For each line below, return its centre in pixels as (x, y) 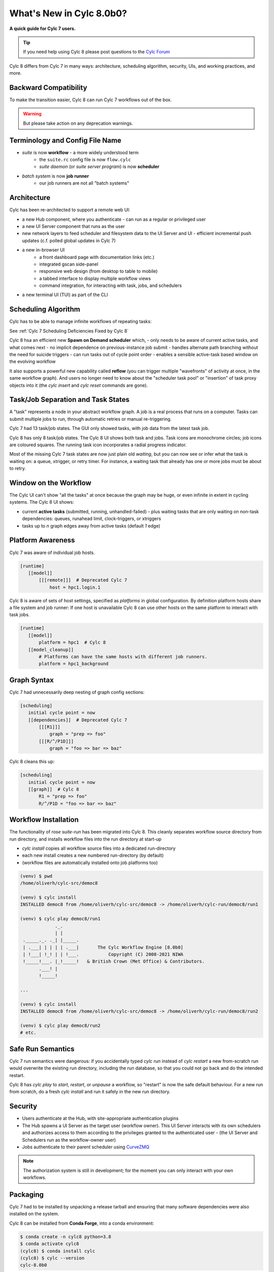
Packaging (27, 1194)
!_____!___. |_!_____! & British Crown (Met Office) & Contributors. (114, 961)
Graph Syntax (32, 680)
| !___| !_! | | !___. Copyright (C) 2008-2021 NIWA (103, 955)
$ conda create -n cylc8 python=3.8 (66, 1237)
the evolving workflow (32, 362)
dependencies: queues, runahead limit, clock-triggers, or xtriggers (92, 518)
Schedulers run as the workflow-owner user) (69, 1140)
